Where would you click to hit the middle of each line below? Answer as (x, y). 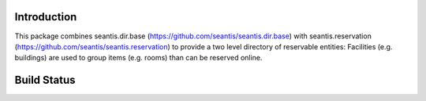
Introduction (46, 17)
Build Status (45, 80)
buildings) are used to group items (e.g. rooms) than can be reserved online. (138, 58)
